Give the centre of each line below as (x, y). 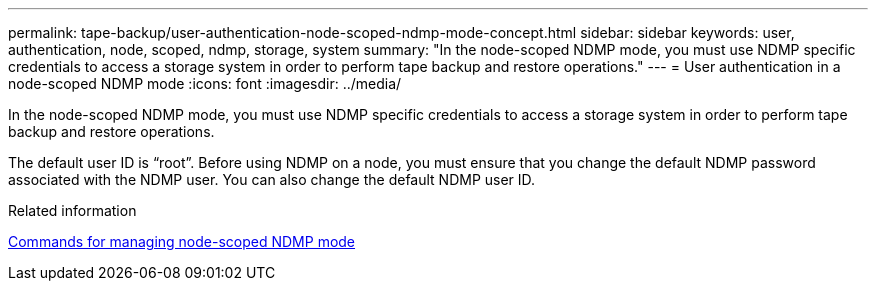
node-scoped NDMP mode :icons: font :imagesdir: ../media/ (205, 83)
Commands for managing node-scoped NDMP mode (182, 241)
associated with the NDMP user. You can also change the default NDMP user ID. (272, 179)
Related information (72, 210)
